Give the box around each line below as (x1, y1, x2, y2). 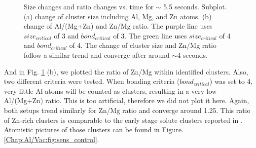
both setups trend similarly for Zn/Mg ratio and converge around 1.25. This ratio (4, 105, 251, 115)
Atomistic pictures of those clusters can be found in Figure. (4, 124, 183, 135)
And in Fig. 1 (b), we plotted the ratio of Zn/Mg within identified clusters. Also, (4, 66, 248, 76)
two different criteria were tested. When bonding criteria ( (4, 76, 180, 86)
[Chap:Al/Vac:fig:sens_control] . (4, 134, 99, 144)
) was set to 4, (209, 76, 253, 86)
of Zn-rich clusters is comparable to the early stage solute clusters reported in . (4, 114, 243, 125)
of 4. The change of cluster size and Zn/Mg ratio (69, 40, 217, 50)
